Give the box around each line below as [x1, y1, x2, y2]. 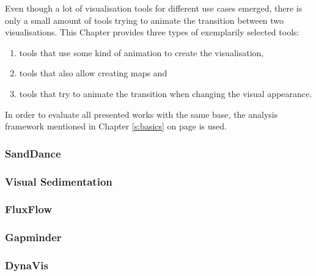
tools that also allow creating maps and [19, 67, 167, 79]
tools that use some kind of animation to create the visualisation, [19, 46, 264, 59]
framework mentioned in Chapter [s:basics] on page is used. [5, 120, 227, 133]
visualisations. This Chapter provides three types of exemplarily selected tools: [5, 26, 299, 38]
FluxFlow [5, 202, 52, 217]
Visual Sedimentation [5, 173, 112, 189]
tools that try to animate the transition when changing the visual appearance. [19, 87, 312, 100]
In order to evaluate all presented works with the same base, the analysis [5, 107, 278, 120]
